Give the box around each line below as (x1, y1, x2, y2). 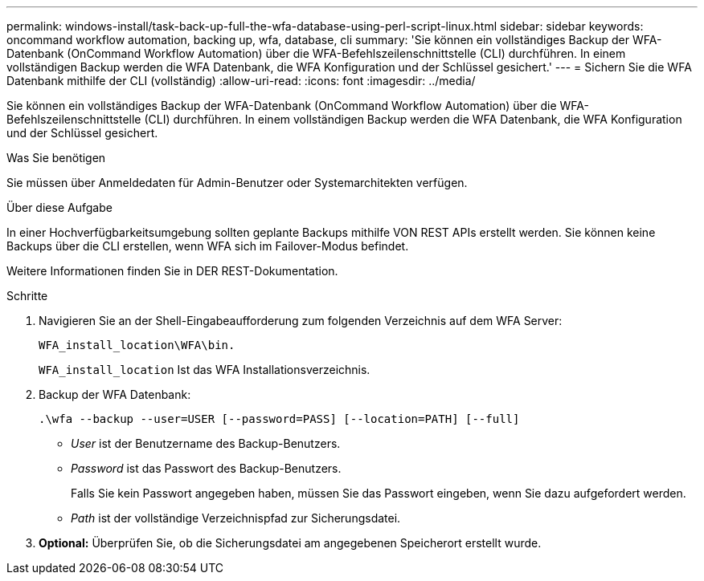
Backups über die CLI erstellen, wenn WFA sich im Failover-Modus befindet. (6, 239, 409, 253)
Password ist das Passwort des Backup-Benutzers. (71, 461, 342, 475)
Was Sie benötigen (6, 151, 106, 165)
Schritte (6, 289, 48, 303)
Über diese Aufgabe (6, 201, 113, 214)
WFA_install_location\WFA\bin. (39, 339, 235, 351)
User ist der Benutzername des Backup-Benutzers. (71, 437, 341, 450)
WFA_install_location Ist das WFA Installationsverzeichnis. (39, 363, 370, 376)
